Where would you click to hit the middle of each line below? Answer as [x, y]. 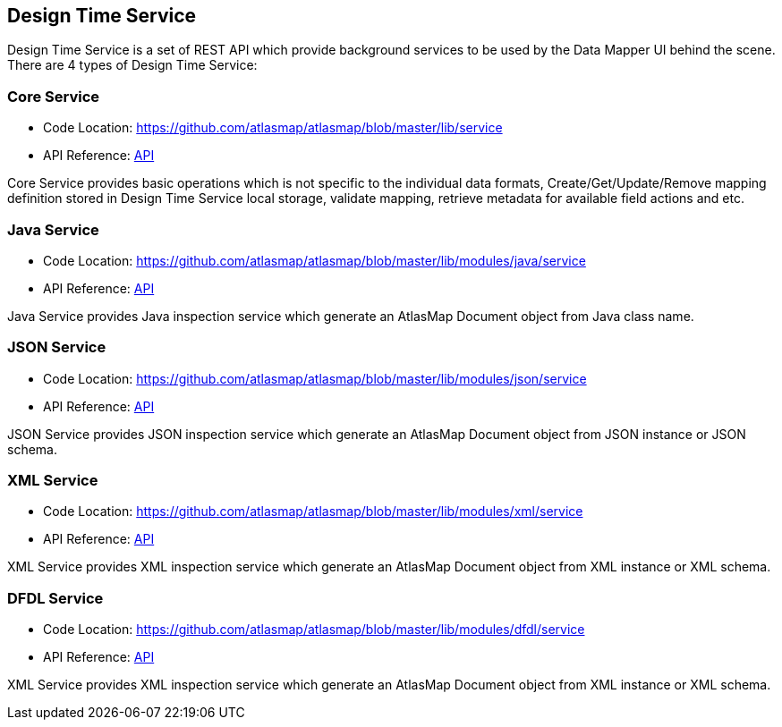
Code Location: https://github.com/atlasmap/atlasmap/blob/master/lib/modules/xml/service [313, 511]
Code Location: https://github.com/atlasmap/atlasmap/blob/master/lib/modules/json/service [315, 378]
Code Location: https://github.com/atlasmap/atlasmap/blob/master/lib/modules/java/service [314, 260]
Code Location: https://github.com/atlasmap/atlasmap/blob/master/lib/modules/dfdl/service [314, 630]
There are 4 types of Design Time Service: [132, 65]
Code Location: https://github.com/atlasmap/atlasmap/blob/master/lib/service [273, 128]
